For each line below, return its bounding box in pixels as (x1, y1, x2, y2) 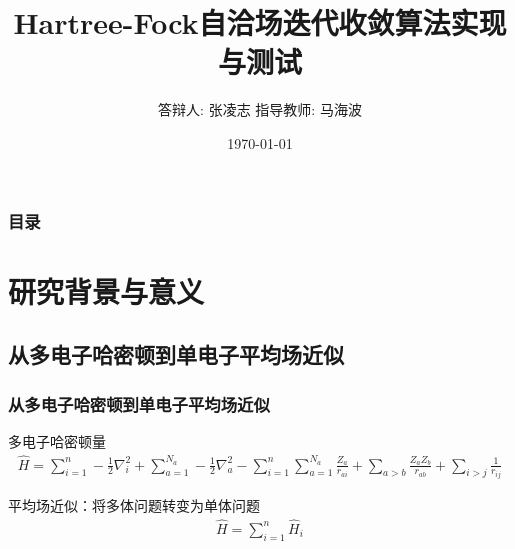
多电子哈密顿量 (8, 430, 106, 451)
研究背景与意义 (8, 270, 205, 311)
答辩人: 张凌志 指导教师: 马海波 (158, 99, 362, 120)
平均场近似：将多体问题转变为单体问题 (8, 495, 260, 516)
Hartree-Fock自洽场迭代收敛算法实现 (13, 2, 507, 43)
